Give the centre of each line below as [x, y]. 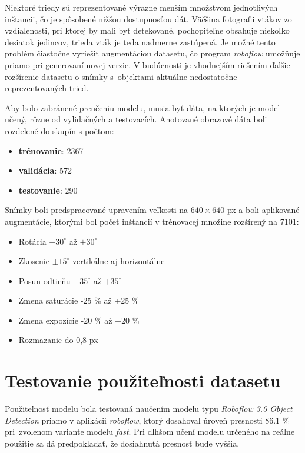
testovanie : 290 [48, 190]
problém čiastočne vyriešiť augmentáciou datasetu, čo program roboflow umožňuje [152, 53]
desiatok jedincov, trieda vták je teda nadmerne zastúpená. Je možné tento [140, 41]
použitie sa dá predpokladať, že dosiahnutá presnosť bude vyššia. [122, 443]
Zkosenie [34, 261]
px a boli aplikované [263, 210]
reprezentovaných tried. [47, 88]
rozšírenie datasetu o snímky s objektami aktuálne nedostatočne [121, 76]
